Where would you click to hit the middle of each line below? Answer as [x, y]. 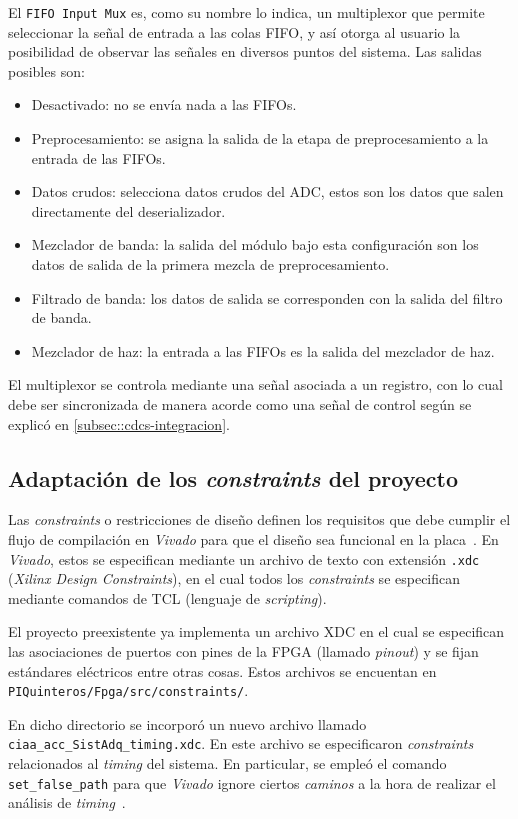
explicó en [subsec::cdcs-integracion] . [119, 423]
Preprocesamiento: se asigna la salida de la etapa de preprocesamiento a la [260, 138]
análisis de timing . [67, 802]
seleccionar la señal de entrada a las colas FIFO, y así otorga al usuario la [234, 31]
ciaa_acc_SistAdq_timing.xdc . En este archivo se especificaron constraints [241, 743]
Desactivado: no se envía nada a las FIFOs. [164, 104]
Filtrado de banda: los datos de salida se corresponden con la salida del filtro [267, 297]
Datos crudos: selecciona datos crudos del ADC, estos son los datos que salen [267, 191]
